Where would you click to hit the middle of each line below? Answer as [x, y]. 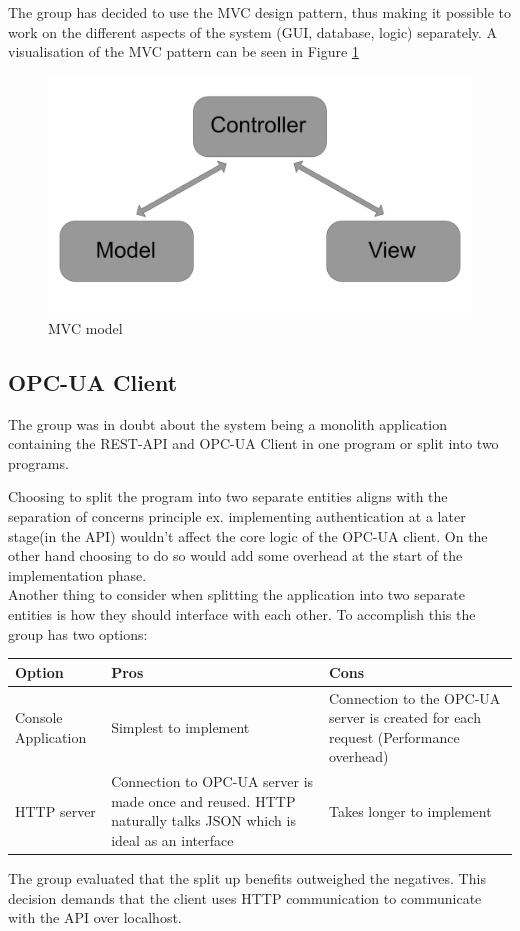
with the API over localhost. [95, 917]
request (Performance [394, 736]
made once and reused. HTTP [203, 800]
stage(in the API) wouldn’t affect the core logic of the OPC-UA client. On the [248, 535]
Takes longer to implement [410, 810]
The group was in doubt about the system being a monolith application [227, 423]
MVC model [85, 327]
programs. [38, 462]
